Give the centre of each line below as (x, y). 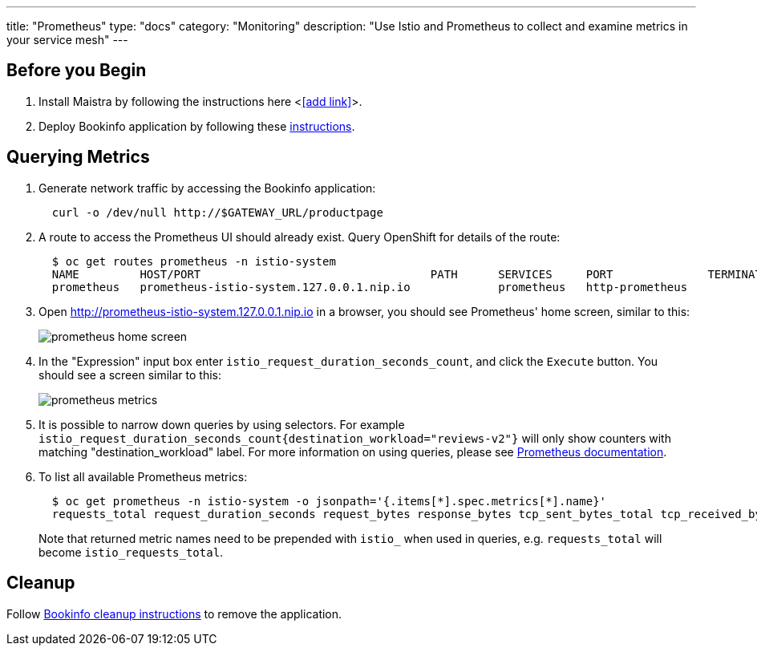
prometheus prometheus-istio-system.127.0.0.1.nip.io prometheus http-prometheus (370, 287)
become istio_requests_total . (131, 552)
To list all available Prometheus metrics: (143, 476)
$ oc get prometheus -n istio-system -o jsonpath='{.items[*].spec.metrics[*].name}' (329, 501)
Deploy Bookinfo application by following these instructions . (197, 126)
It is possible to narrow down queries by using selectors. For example (222, 424)
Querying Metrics (78, 157)
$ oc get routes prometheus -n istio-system (194, 261)
